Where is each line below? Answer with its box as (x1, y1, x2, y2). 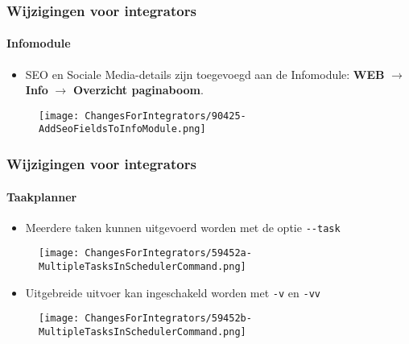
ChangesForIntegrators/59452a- (85, 247, 252, 259)
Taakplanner (6, 188, 77, 205)
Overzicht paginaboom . (72, 81, 204, 98)
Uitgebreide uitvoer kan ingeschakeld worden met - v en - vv (25, 284, 320, 300)
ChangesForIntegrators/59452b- (85, 313, 252, 325)
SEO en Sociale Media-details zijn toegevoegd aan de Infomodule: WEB (25, 65, 385, 82)
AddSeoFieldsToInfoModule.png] (39, 123, 206, 135)
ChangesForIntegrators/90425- (85, 110, 246, 122)
